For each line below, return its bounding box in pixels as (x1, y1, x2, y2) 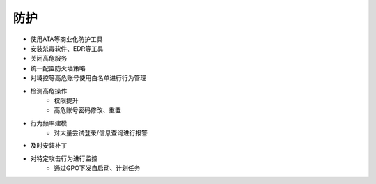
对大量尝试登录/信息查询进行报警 (54, 129, 148, 137)
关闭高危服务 (30, 54, 68, 63)
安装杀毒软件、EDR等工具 (30, 44, 104, 52)
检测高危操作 (30, 86, 68, 95)
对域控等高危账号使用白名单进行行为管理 (30, 74, 146, 82)
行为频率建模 (30, 118, 68, 127)
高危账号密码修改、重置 (54, 106, 121, 114)
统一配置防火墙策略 (30, 63, 86, 72)
